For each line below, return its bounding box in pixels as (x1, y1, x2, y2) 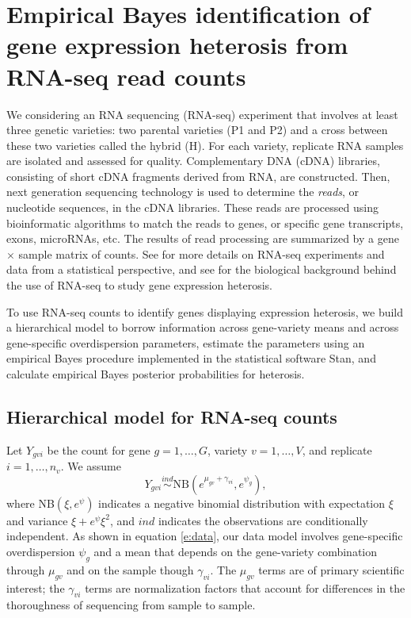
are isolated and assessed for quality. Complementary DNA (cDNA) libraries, (6, 152, 380, 169)
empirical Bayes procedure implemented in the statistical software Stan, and (6, 350, 376, 367)
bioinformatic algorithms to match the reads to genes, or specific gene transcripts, (6, 214, 404, 231)
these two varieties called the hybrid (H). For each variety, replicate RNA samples (6, 136, 404, 153)
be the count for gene (47, 441, 150, 458)
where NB (6, 494, 55, 511)
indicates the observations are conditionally (158, 512, 368, 528)
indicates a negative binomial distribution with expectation (98, 494, 385, 511)
